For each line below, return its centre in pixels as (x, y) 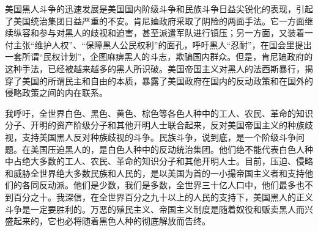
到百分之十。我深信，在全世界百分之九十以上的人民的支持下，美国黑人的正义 (159, 196)
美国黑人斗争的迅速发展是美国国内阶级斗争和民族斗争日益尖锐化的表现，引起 (159, 9)
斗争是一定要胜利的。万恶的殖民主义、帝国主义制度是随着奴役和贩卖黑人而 (155, 209)
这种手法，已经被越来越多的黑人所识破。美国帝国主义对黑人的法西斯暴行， (155, 68)
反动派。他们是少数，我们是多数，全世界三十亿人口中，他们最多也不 (176, 185)
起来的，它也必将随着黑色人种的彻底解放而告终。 (112, 221)
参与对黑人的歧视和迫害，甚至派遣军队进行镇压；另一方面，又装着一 (176, 33)
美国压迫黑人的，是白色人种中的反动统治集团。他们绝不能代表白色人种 (172, 149)
